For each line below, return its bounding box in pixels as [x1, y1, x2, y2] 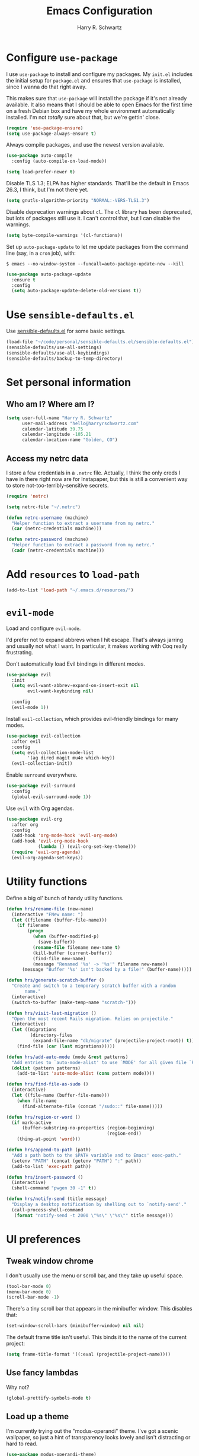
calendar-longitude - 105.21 [21, 432, 92, 438]
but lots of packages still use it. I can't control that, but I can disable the [6, 214, 181, 221]
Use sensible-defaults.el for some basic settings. [6, 328, 126, 335]
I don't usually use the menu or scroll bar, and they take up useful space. [6, 1272, 184, 1279]
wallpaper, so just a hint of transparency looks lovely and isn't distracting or [6, 1433, 191, 1441]
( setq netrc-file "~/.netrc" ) [6, 504, 81, 510]
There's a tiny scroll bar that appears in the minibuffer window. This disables [6, 1305, 192, 1312]
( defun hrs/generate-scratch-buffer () [6, 977, 105, 983]
